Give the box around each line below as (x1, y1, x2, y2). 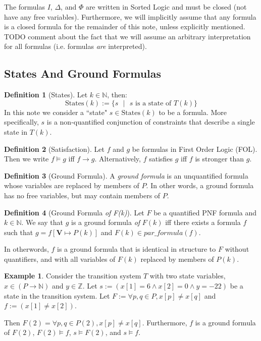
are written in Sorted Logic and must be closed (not (85, 2, 247, 12)
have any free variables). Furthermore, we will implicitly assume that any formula (4, 11, 256, 22)
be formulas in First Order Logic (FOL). (132, 143, 257, 154)
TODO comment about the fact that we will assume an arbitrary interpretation (4, 31, 251, 41)
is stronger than (195, 153, 244, 164)
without (225, 244, 249, 254)
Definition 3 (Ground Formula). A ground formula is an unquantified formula (4, 170, 248, 181)
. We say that (21, 217, 64, 228)
